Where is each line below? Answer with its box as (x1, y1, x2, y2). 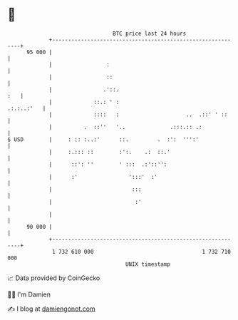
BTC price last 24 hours (113, 30, 187, 37)
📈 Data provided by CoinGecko (7, 274, 100, 282)
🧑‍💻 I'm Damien (7, 290, 51, 299)
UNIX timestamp (125, 260, 171, 268)
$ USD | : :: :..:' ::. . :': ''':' (7, 135, 200, 143)
